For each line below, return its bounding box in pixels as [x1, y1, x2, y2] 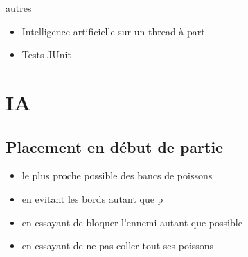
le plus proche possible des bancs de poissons [21, 168, 213, 183]
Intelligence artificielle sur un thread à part [21, 24, 205, 38]
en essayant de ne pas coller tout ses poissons [21, 238, 214, 253]
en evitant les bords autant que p [21, 191, 163, 206]
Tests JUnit [21, 47, 71, 62]
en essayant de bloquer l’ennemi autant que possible [21, 215, 242, 229]
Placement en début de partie [6, 135, 224, 157]
